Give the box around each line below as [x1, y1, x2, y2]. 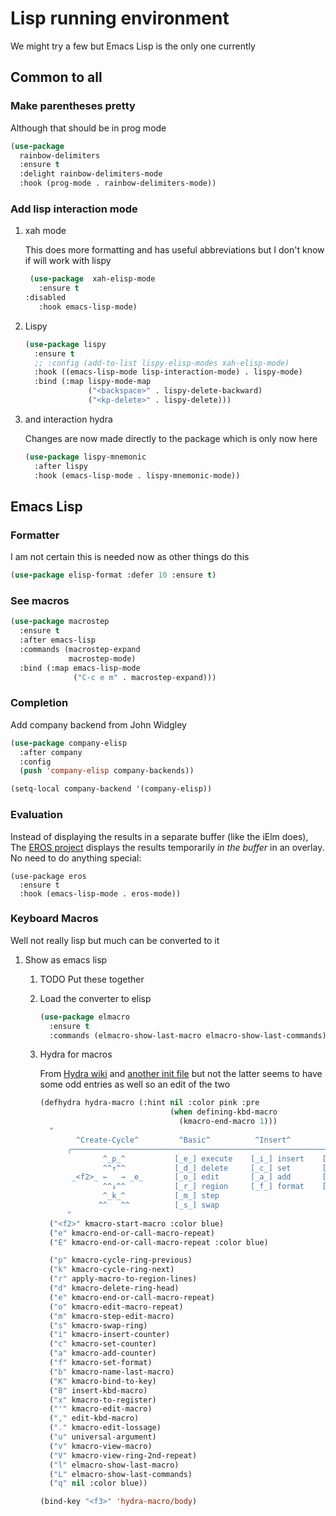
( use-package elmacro [39, 1012, 130, 1022]
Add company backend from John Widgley [10, 718, 187, 731]
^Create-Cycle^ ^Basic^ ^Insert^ [75, 1135, 292, 1145]
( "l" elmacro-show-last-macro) [48, 1460, 180, 1470]
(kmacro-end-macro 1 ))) [178, 1117, 278, 1127]
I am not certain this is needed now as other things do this [10, 551, 250, 563]
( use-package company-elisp [10, 738, 128, 748]
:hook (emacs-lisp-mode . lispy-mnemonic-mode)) [34, 470, 241, 481]
